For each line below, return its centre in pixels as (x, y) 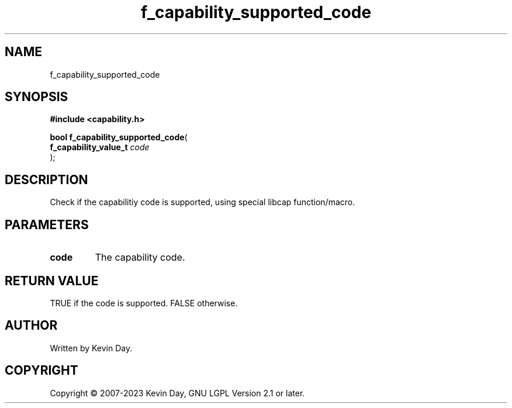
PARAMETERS (47, 224)
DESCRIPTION (46, 179)
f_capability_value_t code (100, 147)
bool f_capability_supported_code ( (119, 137)
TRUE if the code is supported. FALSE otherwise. (144, 303)
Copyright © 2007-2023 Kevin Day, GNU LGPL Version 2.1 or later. (177, 393)
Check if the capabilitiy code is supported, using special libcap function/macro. (203, 202)
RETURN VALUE (52, 281)
